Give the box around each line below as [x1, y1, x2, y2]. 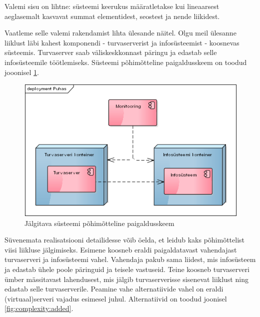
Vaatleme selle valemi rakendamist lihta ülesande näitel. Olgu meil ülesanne [4, 27, 236, 38]
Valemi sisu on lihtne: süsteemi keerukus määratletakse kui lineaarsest [4, 1, 219, 11]
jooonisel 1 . [4, 66, 39, 77]
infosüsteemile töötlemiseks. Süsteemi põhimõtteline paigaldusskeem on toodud [4, 56, 247, 67]
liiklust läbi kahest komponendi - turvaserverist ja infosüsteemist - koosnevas [4, 37, 239, 47]
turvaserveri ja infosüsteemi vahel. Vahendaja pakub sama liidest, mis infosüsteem [4, 254, 256, 264]
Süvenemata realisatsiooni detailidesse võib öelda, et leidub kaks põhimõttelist [4, 234, 245, 245]
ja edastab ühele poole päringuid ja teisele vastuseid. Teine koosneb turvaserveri [4, 264, 249, 274]
